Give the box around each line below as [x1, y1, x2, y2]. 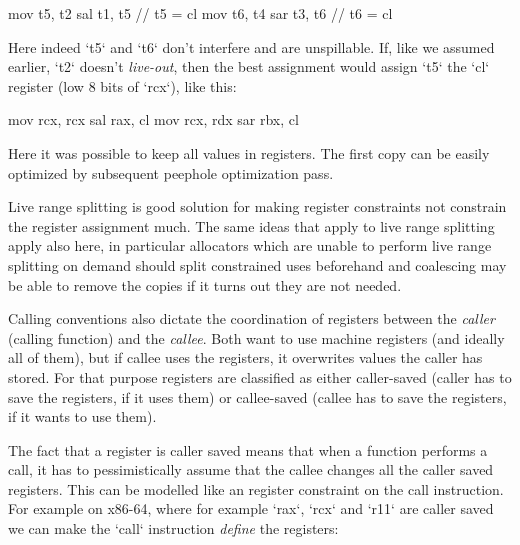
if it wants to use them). [8, 406, 157, 427]
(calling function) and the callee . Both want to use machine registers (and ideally [8, 327, 505, 348]
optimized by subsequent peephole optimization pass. [8, 162, 334, 183]
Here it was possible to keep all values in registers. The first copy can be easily [8, 142, 490, 163]
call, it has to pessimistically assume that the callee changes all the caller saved [8, 459, 494, 480]
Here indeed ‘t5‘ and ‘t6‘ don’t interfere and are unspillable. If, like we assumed [8, 36, 495, 57]
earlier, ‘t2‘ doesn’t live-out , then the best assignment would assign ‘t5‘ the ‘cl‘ [8, 56, 490, 77]
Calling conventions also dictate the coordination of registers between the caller [8, 308, 495, 329]
